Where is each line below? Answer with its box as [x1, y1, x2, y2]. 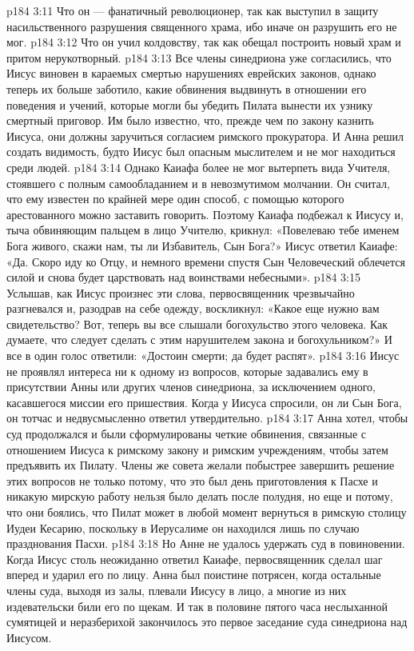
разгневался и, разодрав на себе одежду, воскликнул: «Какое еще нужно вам [6, 300, 380, 317]
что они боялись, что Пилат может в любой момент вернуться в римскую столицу [6, 504, 407, 520]
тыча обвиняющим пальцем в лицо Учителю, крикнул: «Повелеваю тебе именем [6, 222, 400, 238]
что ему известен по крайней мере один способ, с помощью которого [6, 190, 344, 207]
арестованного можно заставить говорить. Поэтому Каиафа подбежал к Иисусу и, [6, 206, 404, 222]
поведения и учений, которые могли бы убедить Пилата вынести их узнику [6, 96, 373, 113]
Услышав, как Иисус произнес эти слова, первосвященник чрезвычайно [6, 284, 355, 301]
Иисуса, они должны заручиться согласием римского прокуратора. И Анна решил [6, 127, 404, 144]
